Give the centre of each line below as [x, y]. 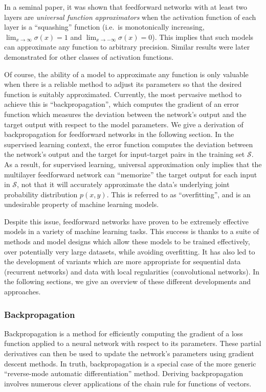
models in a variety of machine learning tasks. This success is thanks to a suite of [132, 231]
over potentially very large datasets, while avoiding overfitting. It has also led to [130, 251]
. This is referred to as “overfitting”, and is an [179, 194]
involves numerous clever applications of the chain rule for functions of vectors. [128, 383]
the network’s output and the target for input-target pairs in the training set [125, 154]
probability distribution [41, 194]
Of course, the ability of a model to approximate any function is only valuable [126, 74]
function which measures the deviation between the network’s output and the [125, 114]
